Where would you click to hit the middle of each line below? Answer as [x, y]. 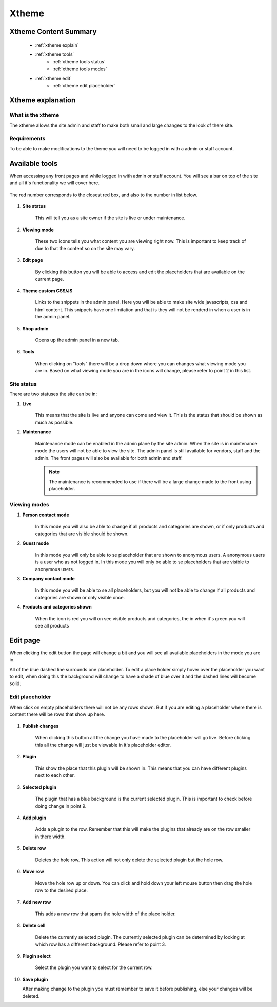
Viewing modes [29, 504]
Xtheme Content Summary [53, 32]
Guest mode [36, 543]
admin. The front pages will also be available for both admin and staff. [109, 458]
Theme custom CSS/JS [47, 291]
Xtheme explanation [43, 100]
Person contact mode [46, 515]
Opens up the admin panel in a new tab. [77, 340]
